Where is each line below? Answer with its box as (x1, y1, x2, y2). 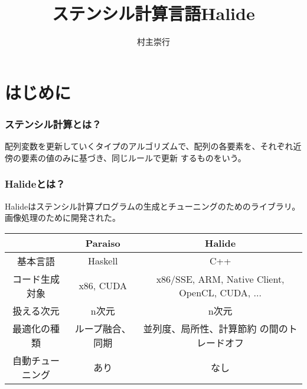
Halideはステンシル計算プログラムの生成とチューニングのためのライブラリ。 (5, 200, 301, 212)
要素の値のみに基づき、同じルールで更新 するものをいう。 (21, 151, 246, 164)
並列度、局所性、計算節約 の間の (143, 321, 288, 335)
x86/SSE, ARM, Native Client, (156, 272, 285, 286)
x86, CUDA (79, 279, 127, 293)
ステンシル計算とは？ (5, 116, 102, 131)
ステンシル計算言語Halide (52, 1, 255, 25)
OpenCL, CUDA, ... (179, 285, 262, 299)
